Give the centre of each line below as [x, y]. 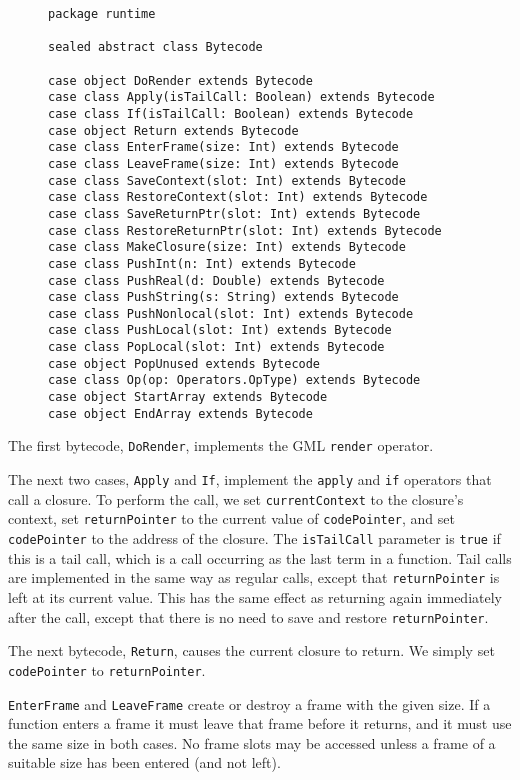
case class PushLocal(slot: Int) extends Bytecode [220, 330]
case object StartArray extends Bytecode [188, 397]
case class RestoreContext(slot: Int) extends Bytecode [238, 197]
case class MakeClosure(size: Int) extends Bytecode [227, 247]
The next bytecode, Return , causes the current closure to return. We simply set [251, 650]
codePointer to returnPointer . [107, 669]
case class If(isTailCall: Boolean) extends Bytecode [231, 113]
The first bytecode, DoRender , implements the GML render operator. [221, 445]
